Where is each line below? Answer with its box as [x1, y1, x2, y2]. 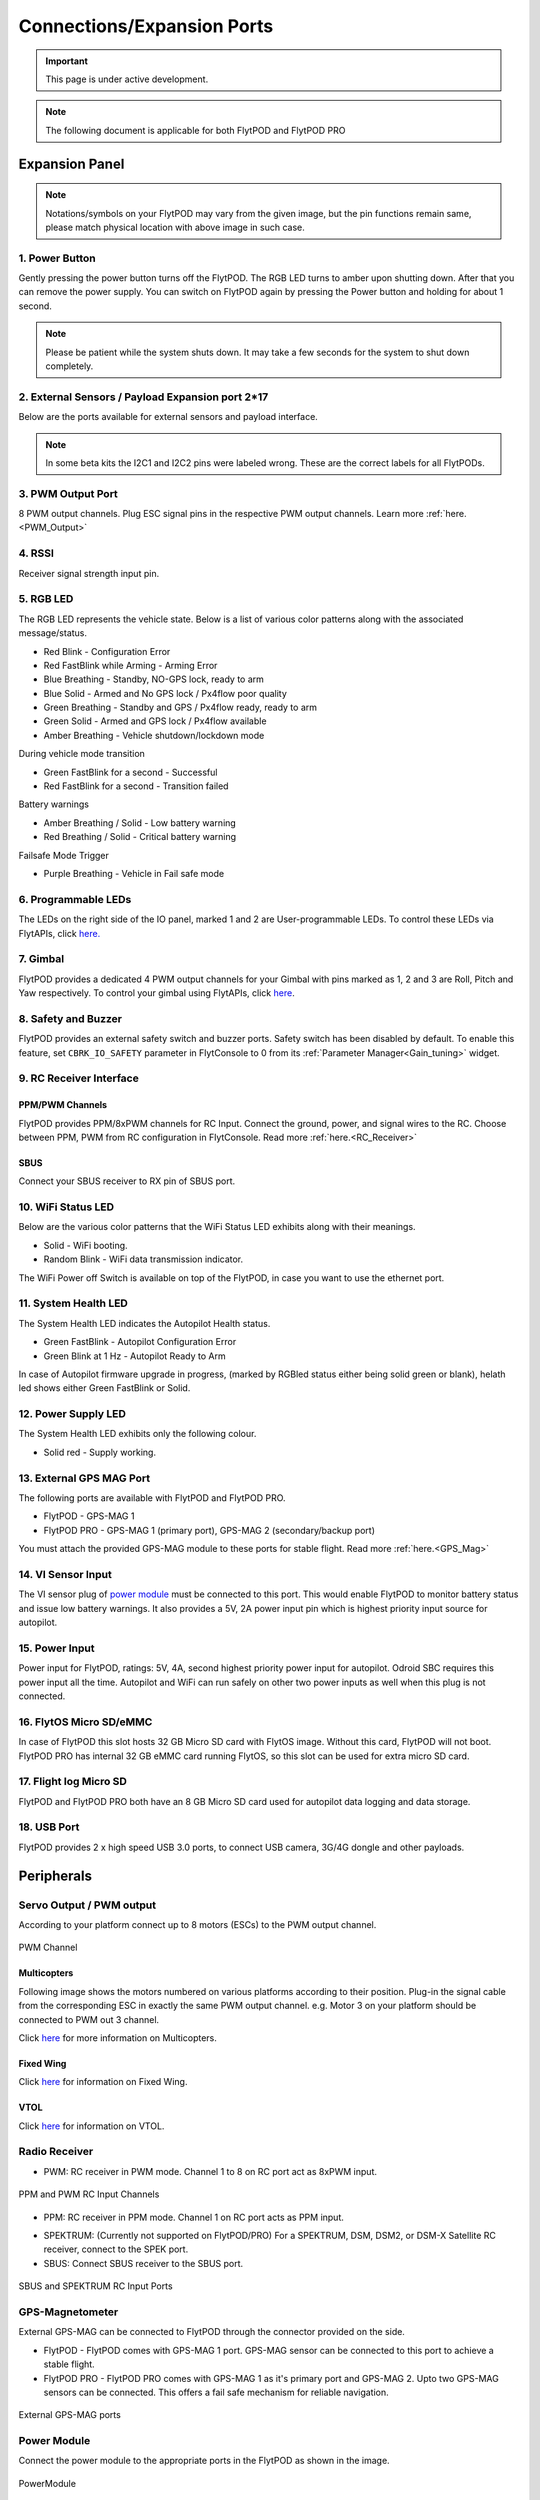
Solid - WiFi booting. [43, 1239, 129, 1251]
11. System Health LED [18, 1296, 129, 1310]
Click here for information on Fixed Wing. [18, 2076, 188, 2088]
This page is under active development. [45, 73, 209, 85]
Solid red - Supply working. [43, 1446, 157, 1458]
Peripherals [18, 1867, 93, 1884]
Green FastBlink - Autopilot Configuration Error [43, 1336, 237, 1348]
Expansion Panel [18, 155, 125, 172]
